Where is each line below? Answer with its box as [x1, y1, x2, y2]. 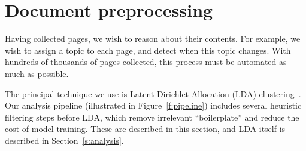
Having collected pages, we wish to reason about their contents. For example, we [5, 32, 301, 45]
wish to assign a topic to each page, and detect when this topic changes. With [5, 44, 291, 56]
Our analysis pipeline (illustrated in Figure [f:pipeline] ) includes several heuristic [5, 99, 302, 112]
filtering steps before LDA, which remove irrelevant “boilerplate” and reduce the [5, 110, 299, 123]
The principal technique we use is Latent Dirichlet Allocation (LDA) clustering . [5, 87, 301, 100]
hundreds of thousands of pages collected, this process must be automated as [5, 56, 287, 68]
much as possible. [5, 67, 69, 79]
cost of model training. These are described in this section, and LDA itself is [5, 122, 286, 135]
